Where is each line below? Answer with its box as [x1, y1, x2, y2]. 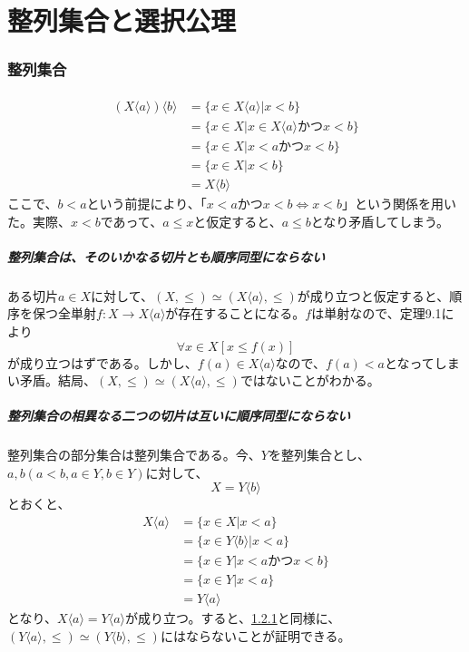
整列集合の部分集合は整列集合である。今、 [7, 445, 261, 464]
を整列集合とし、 [269, 445, 370, 464]
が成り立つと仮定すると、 [297, 286, 450, 305]
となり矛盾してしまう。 [310, 211, 450, 230]
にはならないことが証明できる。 [160, 626, 351, 645]
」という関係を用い [341, 193, 456, 212]
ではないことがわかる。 [239, 371, 380, 390]
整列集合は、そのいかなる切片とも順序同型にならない [7, 247, 325, 266]
